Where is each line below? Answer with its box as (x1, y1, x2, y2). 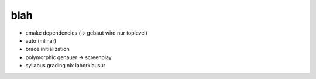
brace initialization (25, 46, 70, 53)
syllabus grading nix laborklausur (25, 62, 105, 69)
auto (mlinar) (25, 37, 57, 44)
